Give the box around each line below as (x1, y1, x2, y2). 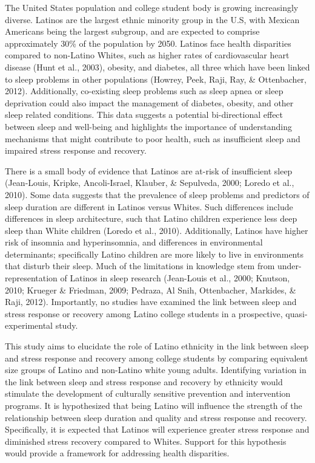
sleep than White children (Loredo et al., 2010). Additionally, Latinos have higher (5, 224, 308, 236)
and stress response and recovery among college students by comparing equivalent (5, 351, 308, 364)
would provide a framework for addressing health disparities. (5, 447, 230, 459)
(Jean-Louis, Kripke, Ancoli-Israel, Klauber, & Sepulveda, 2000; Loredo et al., (5, 176, 294, 189)
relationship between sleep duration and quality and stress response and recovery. (5, 411, 307, 424)
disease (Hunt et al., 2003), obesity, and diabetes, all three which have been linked (5, 60, 310, 73)
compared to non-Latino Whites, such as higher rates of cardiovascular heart (5, 49, 290, 61)
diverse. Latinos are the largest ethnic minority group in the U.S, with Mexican (5, 13, 300, 26)
